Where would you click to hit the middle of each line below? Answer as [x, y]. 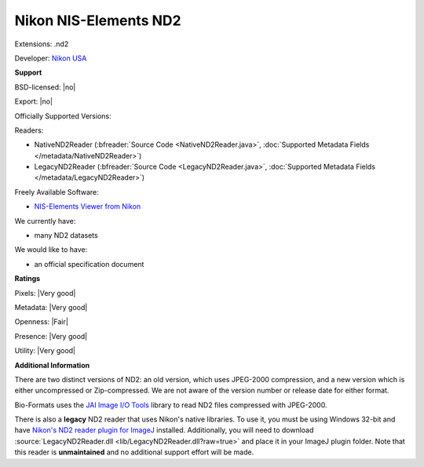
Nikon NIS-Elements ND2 [98, 20]
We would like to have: [51, 250]
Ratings [27, 279]
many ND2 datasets [66, 235]
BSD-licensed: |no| [45, 87]
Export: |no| [34, 101]
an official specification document [89, 264]
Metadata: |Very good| [51, 307]
